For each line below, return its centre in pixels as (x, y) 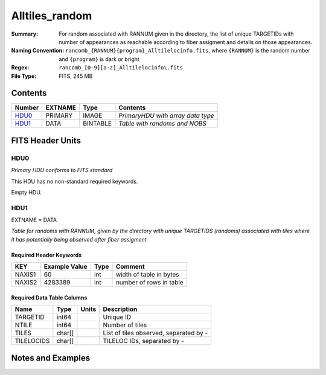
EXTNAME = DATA (34, 220)
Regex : (20, 68)
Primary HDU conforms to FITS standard (62, 170)
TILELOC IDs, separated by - (143, 341)
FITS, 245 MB (76, 76)
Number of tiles (125, 325)
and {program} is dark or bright (99, 59)
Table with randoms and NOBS (162, 124)
